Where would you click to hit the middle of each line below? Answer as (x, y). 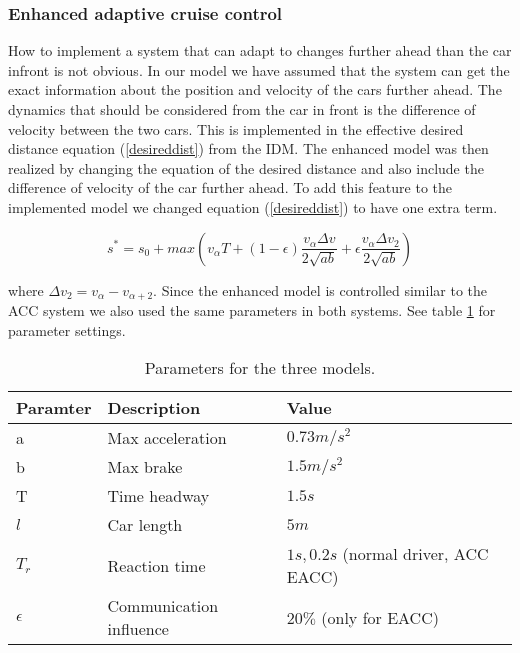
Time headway (158, 496)
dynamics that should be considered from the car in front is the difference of (242, 109)
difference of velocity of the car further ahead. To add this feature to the (230, 187)
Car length (145, 525)
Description (154, 408)
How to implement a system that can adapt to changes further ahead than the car (260, 50)
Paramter (54, 408)
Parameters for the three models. (260, 368)
